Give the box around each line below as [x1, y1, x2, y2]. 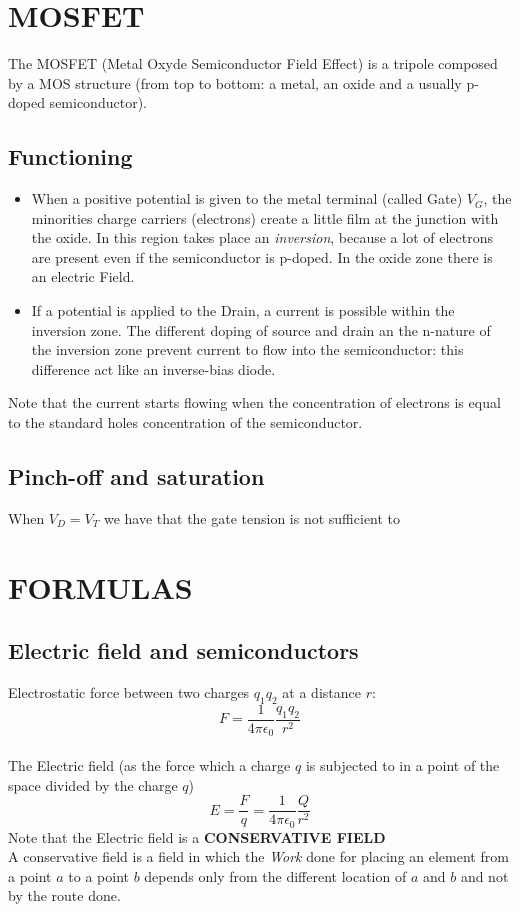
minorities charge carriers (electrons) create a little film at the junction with [31, 207, 499, 228]
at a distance [282, 682, 361, 703]
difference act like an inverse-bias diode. [31, 358, 276, 379]
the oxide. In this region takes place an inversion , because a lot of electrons [31, 227, 493, 248]
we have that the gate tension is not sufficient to [103, 507, 401, 528]
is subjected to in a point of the [305, 754, 500, 775]
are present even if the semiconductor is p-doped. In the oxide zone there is [31, 246, 493, 267]
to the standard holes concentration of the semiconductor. [8, 412, 363, 433]
